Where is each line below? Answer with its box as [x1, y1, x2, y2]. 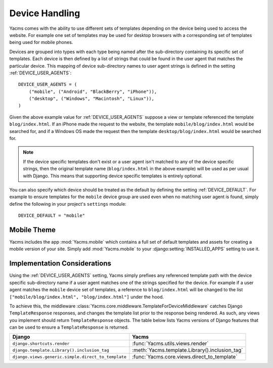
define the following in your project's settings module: [9, 201, 126, 207]
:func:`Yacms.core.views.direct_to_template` [132, 353, 238, 360]
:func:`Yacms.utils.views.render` [132, 340, 209, 347]
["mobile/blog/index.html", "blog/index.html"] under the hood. [9, 294, 164, 300]
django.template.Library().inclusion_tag [12, 347, 109, 353]
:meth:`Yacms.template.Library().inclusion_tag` [132, 347, 243, 354]
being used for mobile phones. [9, 39, 73, 45]
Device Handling [9, 8, 80, 19]
